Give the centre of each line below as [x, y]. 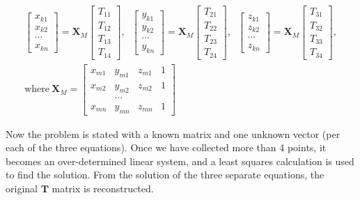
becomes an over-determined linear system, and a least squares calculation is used [180, 161]
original [22, 188]
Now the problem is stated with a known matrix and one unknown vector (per [173, 133]
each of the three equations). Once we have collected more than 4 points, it [166, 147]
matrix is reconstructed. [103, 188]
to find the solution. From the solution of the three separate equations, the [165, 175]
